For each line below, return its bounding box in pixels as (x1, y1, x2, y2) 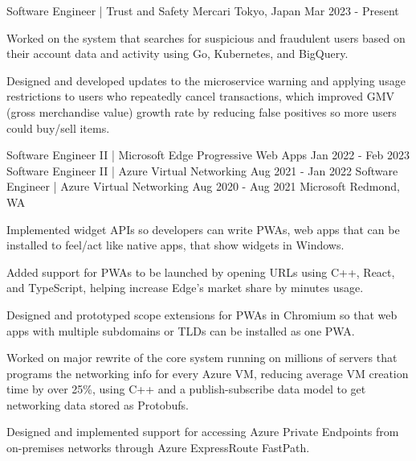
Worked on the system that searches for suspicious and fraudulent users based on (6, 29, 406, 46)
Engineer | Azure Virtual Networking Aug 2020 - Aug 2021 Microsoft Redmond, (6, 178, 400, 195)
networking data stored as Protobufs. (6, 396, 189, 413)
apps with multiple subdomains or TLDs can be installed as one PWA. (6, 322, 355, 339)
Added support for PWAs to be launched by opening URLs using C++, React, (6, 263, 395, 280)
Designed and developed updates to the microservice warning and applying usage (6, 72, 406, 88)
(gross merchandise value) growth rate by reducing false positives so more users (6, 103, 397, 120)
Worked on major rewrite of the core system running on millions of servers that (6, 349, 398, 366)
